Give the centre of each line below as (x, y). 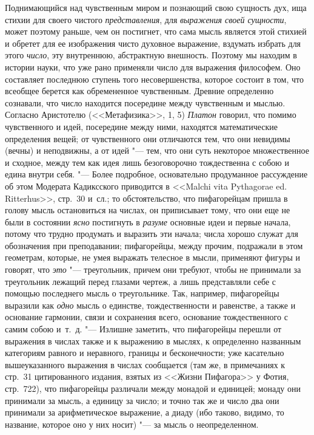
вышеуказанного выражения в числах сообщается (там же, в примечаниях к (145, 364)
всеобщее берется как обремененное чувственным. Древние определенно (139, 91)
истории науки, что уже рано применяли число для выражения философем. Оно (153, 67)
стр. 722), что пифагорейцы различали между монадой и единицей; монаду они (153, 388)
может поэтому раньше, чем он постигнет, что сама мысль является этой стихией (156, 31)
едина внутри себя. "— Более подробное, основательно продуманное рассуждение (156, 174)
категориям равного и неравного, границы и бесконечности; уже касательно (145, 353)
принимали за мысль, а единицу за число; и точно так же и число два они (142, 400)
